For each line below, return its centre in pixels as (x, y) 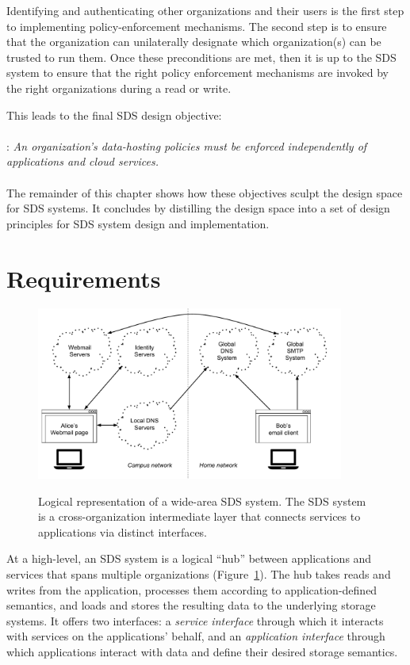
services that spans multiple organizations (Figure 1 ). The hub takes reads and (199, 574)
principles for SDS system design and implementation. (138, 223)
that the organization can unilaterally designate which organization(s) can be (194, 42)
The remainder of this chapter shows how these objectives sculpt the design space (205, 192)
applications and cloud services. (82, 161)
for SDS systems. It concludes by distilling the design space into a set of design (198, 208)
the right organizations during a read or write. (119, 88)
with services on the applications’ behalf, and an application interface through (196, 636)
